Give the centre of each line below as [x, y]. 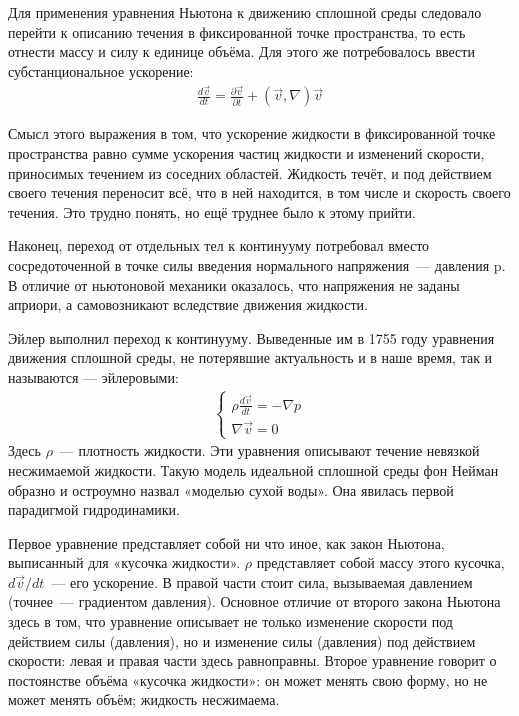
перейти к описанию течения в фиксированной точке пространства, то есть [237, 31]
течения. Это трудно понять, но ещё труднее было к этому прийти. [212, 211]
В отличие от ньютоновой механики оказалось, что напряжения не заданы [234, 284]
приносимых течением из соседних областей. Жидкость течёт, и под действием [250, 172]
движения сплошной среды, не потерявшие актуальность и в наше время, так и [250, 357]
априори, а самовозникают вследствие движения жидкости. [188, 304]
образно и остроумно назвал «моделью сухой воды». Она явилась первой [231, 489]
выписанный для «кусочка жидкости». [124, 562]
